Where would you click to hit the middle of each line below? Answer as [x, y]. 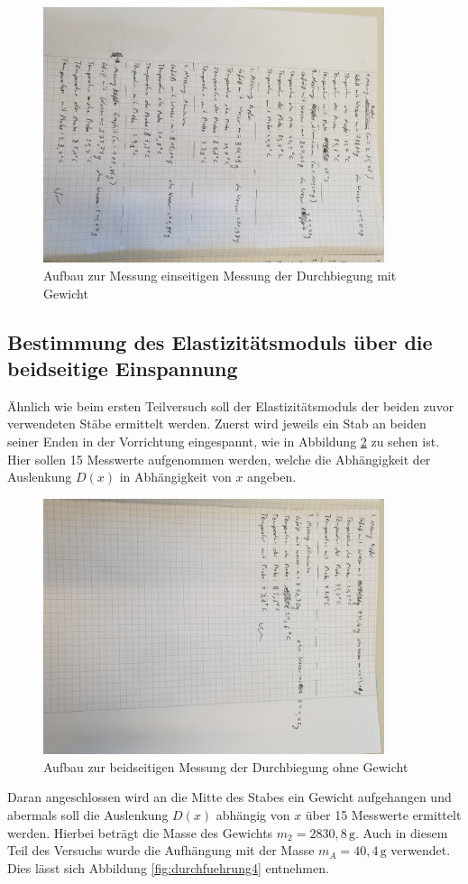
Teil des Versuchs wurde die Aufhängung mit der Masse [161, 850]
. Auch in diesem [401, 832]
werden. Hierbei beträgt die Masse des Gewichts [140, 832]
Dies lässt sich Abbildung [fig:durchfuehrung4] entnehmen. [168, 867]
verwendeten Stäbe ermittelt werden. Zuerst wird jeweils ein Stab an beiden [217, 424]
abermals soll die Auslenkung [88, 815]
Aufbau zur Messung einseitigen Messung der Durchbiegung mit [220, 276]
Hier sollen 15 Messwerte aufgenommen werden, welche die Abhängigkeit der [219, 459]
